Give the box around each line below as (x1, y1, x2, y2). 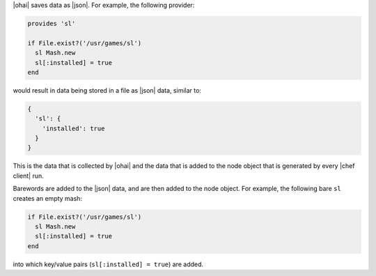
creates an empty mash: (13, 194, 83, 202)
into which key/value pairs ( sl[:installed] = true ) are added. (13, 260, 204, 268)
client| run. (13, 171, 45, 180)
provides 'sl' (27, 20, 76, 27)
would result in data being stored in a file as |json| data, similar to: (13, 86, 202, 94)
